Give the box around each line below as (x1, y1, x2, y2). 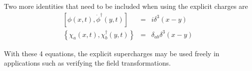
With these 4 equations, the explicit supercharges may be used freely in (4, 48, 220, 58)
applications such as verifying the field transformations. (4, 58, 171, 68)
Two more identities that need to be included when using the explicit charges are (4, 1, 248, 11)
